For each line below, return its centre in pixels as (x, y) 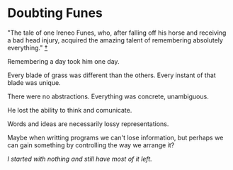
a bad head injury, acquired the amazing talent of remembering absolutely (115, 40)
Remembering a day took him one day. (63, 61)
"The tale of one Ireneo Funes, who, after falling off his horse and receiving (117, 33)
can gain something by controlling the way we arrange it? (91, 145)
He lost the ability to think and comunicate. (70, 110)
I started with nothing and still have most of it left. (80, 159)
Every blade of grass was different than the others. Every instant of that (112, 75)
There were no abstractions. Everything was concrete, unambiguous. (108, 96)
